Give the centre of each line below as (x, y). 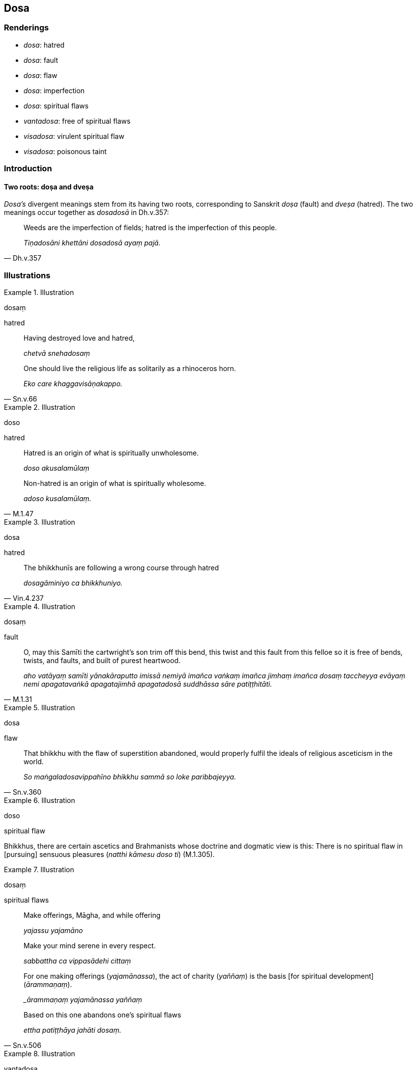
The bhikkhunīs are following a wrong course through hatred (121, 568)
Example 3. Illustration (40, 522)
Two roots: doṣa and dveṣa (49, 187)
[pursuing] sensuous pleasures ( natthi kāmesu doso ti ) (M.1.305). (109, 855)
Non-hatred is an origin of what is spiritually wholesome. (115, 483)
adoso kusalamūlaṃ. (58, 499)
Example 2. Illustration (40, 407)
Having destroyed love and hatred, (79, 338)
